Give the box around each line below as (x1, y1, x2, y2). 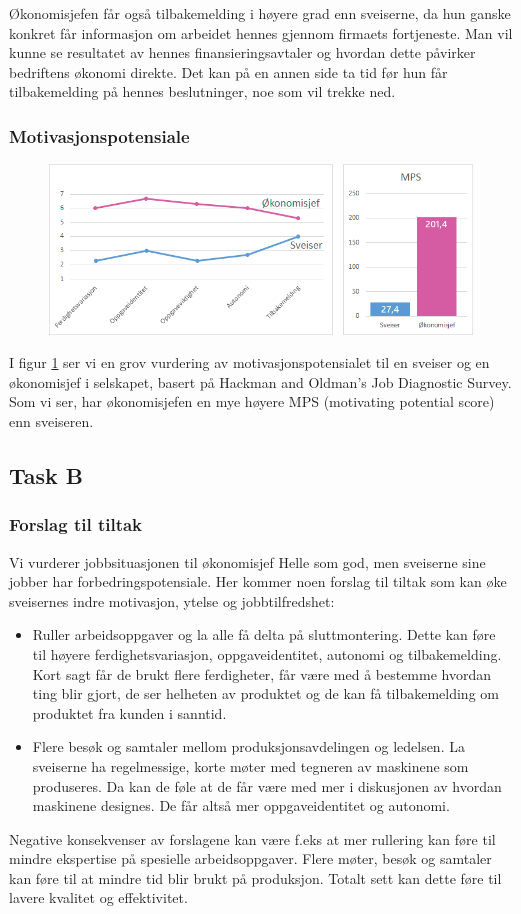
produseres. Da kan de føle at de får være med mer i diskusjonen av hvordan (32, 775, 502, 796)
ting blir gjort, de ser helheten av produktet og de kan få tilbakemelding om (32, 683, 499, 704)
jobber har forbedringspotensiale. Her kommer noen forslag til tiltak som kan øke (9, 571, 507, 592)
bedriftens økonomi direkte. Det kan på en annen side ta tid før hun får (9, 61, 448, 82)
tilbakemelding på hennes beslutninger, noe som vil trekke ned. (9, 81, 396, 102)
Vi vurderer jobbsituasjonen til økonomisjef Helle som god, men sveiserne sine (9, 551, 486, 572)
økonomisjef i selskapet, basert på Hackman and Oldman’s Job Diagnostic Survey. (9, 371, 512, 392)
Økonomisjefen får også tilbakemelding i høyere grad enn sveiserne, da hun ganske (9, 3, 511, 23)
